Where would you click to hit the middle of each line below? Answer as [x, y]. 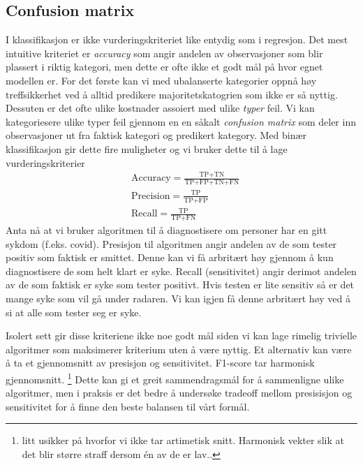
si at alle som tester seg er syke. [74, 312]
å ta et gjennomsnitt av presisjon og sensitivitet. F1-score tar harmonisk [160, 363]
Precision [150, 196]
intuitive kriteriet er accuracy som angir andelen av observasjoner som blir [164, 53]
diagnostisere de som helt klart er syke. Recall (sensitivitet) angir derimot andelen [181, 271]
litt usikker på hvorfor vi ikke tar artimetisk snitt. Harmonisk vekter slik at [183, 440]
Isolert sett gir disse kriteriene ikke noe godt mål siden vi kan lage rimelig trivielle [181, 335]
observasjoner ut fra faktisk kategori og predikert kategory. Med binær [156, 135]
